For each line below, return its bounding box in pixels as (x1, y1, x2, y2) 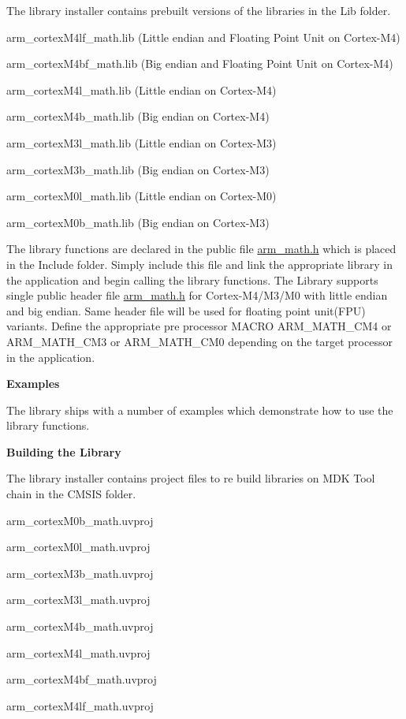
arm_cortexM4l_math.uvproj (6, 644, 151, 661)
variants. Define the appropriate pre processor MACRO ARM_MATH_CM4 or (6, 318, 392, 334)
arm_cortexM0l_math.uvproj (6, 538, 151, 555)
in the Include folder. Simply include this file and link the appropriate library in (6, 255, 393, 272)
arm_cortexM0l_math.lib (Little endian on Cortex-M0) (6, 188, 277, 204)
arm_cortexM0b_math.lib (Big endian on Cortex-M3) (6, 214, 270, 230)
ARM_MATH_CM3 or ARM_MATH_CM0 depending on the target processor (6, 333, 393, 349)
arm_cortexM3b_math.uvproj (6, 564, 154, 581)
